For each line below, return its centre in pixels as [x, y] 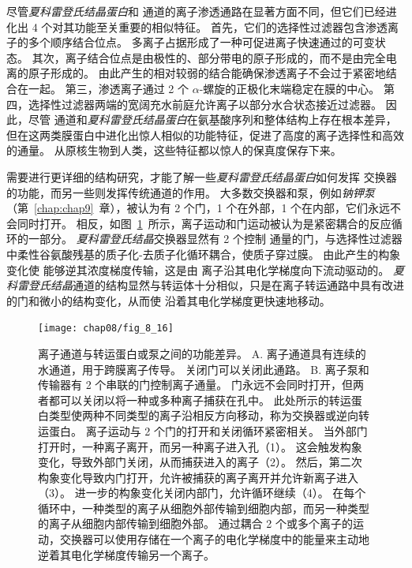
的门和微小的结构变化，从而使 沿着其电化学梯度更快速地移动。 [169, 300]
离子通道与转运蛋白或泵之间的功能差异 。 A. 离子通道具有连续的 [202, 353]
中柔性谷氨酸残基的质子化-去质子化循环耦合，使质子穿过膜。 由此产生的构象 [204, 254]
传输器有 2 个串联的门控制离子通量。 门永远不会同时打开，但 [195, 385]
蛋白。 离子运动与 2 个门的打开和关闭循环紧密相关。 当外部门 [208, 430]
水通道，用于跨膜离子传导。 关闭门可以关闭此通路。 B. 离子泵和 [204, 369]
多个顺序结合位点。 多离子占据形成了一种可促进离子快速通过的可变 [201, 42]
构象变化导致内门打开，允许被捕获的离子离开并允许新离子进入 [198, 477]
